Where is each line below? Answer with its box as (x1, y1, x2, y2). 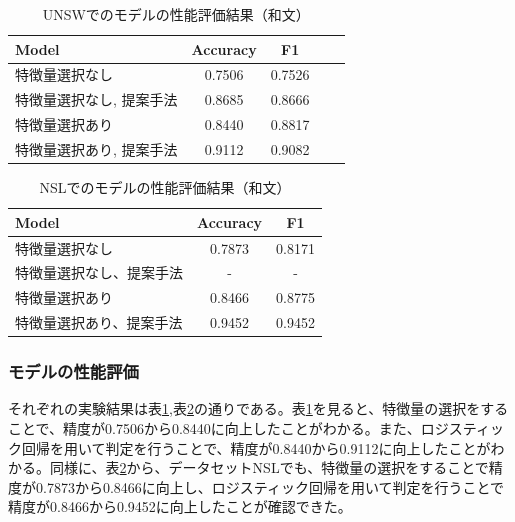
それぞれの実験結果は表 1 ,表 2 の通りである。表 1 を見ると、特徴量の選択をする (8, 398, 509, 419)
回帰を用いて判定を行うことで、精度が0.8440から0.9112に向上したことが (21, 437, 491, 458)
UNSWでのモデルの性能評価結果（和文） (42, 4, 310, 24)
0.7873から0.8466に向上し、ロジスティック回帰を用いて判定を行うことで (35, 476, 505, 497)
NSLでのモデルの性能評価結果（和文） (39, 177, 291, 198)
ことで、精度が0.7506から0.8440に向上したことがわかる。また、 (8, 417, 421, 438)
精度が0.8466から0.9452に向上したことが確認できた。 (8, 496, 352, 517)
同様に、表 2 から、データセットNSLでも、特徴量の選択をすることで (49, 457, 489, 478)
